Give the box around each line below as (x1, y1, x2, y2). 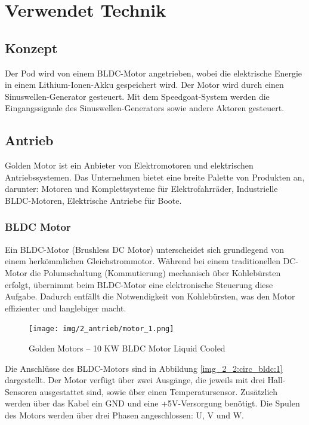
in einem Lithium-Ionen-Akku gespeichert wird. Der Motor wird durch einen (5, 78, 284, 91)
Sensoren (5, 385, 37, 398)
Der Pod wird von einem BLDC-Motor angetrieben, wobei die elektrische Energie (5, 66, 302, 79)
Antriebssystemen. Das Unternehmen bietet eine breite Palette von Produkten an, (5, 170, 305, 183)
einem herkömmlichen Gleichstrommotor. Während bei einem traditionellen (5, 255, 280, 267)
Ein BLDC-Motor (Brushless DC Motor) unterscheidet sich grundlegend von (5, 243, 285, 255)
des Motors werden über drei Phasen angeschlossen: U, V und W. (5, 408, 244, 421)
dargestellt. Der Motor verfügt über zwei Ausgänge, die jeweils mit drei (5, 374, 265, 386)
